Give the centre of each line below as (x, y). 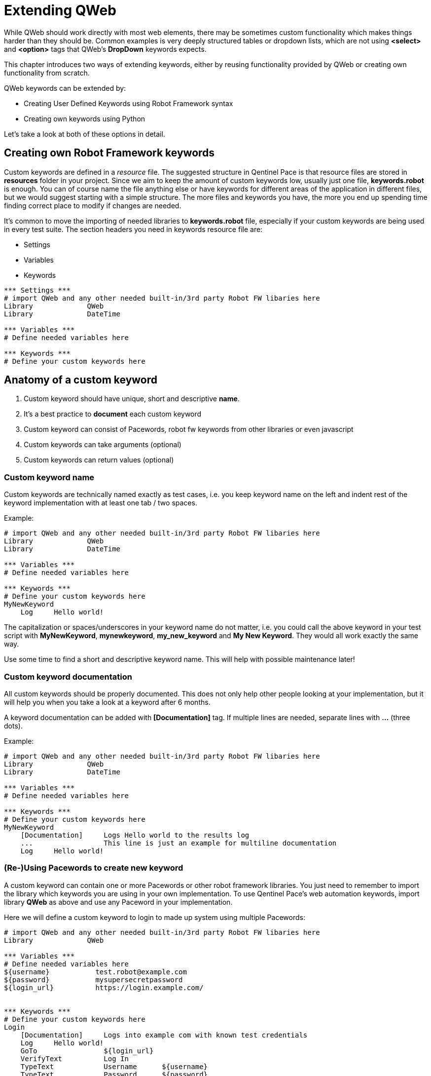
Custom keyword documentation (68, 676)
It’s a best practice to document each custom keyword (113, 414)
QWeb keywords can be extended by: (65, 88)
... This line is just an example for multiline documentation (179, 843)
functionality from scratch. (47, 73)
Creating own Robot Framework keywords (109, 153)
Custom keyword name (49, 477)
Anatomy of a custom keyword (81, 380)
